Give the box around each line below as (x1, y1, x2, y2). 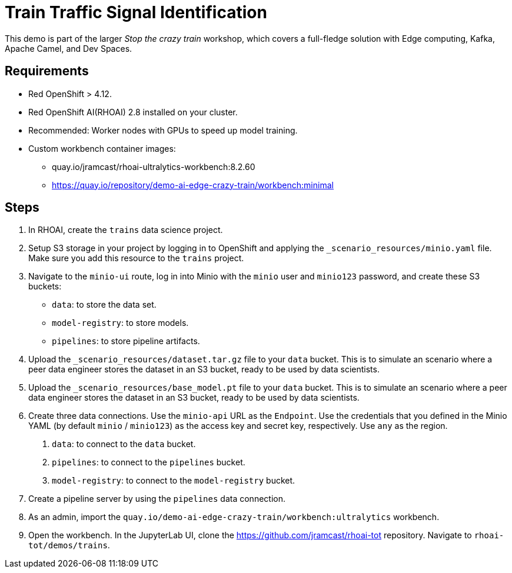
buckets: (28, 281, 62, 292)
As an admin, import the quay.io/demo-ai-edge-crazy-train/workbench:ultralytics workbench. (28, 512, 440, 522)
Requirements (5, 64, 89, 79)
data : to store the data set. (52, 299, 157, 310)
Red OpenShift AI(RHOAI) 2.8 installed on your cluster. (28, 106, 238, 117)
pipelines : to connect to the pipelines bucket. (52, 457, 245, 468)
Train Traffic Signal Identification (5, 2, 267, 22)
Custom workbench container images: (28, 143, 176, 154)
